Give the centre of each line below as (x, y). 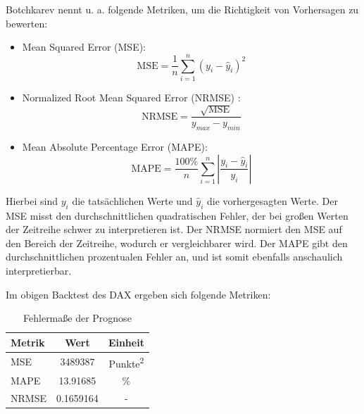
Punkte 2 (126, 362)
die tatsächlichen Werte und (132, 200)
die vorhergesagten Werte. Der (272, 200)
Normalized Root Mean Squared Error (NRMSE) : (131, 97)
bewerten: (27, 23)
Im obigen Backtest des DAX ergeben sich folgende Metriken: (138, 294)
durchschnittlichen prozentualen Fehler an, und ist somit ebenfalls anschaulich (174, 257)
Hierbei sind (32, 200)
